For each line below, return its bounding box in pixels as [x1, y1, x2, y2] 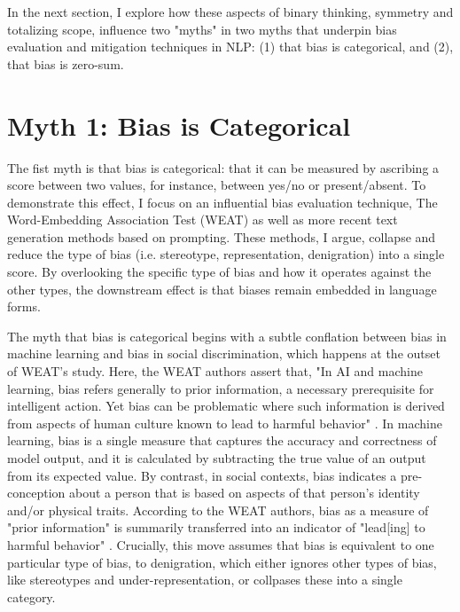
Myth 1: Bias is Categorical [7, 106, 351, 143]
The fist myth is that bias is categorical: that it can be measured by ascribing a [7, 158, 440, 177]
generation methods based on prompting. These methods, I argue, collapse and [7, 227, 436, 246]
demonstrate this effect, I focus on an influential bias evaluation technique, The [7, 192, 438, 211]
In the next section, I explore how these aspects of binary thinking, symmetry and [7, 3, 454, 20]
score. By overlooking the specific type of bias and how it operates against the [7, 263, 432, 281]
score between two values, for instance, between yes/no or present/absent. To [7, 176, 426, 194]
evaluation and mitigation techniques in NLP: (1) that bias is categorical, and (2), [7, 37, 454, 56]
